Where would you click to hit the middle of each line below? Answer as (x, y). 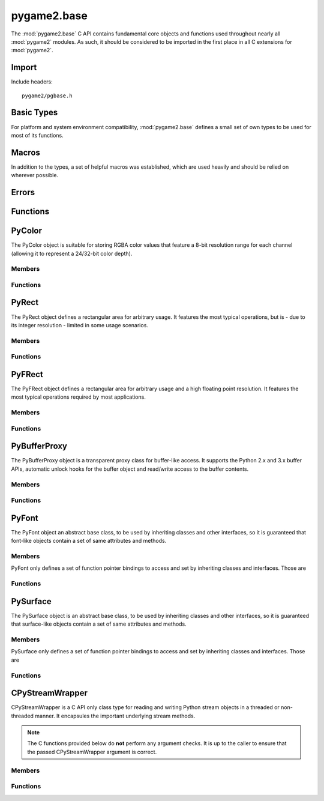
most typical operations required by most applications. (79, 397)
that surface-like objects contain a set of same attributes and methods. (99, 624)
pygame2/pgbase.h (47, 95)
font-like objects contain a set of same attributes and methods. (89, 541)
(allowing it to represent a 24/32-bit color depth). (72, 253)
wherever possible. (35, 175)
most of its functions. (37, 135)
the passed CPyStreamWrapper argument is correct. (92, 752)
